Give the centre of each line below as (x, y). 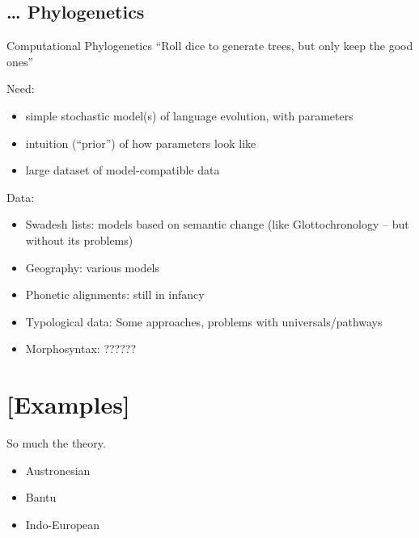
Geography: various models (93, 267)
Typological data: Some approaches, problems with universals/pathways (204, 321)
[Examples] (68, 404)
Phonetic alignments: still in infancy (115, 294)
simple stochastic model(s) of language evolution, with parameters (189, 115)
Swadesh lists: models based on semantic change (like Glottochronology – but (217, 224)
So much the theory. (56, 443)
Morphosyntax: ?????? (81, 349)
